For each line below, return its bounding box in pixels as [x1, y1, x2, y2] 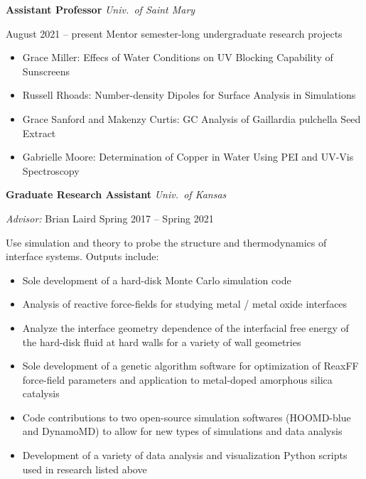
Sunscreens [22, 63, 70, 78]
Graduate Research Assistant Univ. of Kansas [6, 187, 227, 202]
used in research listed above [22, 461, 147, 476]
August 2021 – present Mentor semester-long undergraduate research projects [6, 26, 343, 41]
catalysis [22, 386, 60, 401]
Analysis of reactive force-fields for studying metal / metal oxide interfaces [22, 296, 348, 311]
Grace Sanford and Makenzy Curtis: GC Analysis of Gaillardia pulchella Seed [22, 111, 361, 126]
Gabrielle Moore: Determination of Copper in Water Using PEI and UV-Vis [22, 149, 354, 164]
